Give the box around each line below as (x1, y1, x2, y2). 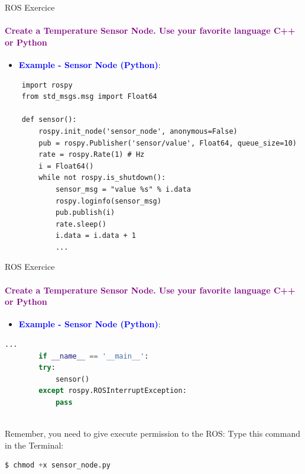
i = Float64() (38, 162, 94, 170)
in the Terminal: (5, 438, 64, 451)
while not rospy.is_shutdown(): (38, 173, 166, 182)
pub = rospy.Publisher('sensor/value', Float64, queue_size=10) (38, 138, 297, 147)
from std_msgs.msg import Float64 (21, 92, 157, 101)
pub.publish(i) (55, 208, 115, 217)
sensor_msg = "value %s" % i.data (55, 185, 191, 194)
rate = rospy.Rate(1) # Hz (38, 150, 145, 159)
